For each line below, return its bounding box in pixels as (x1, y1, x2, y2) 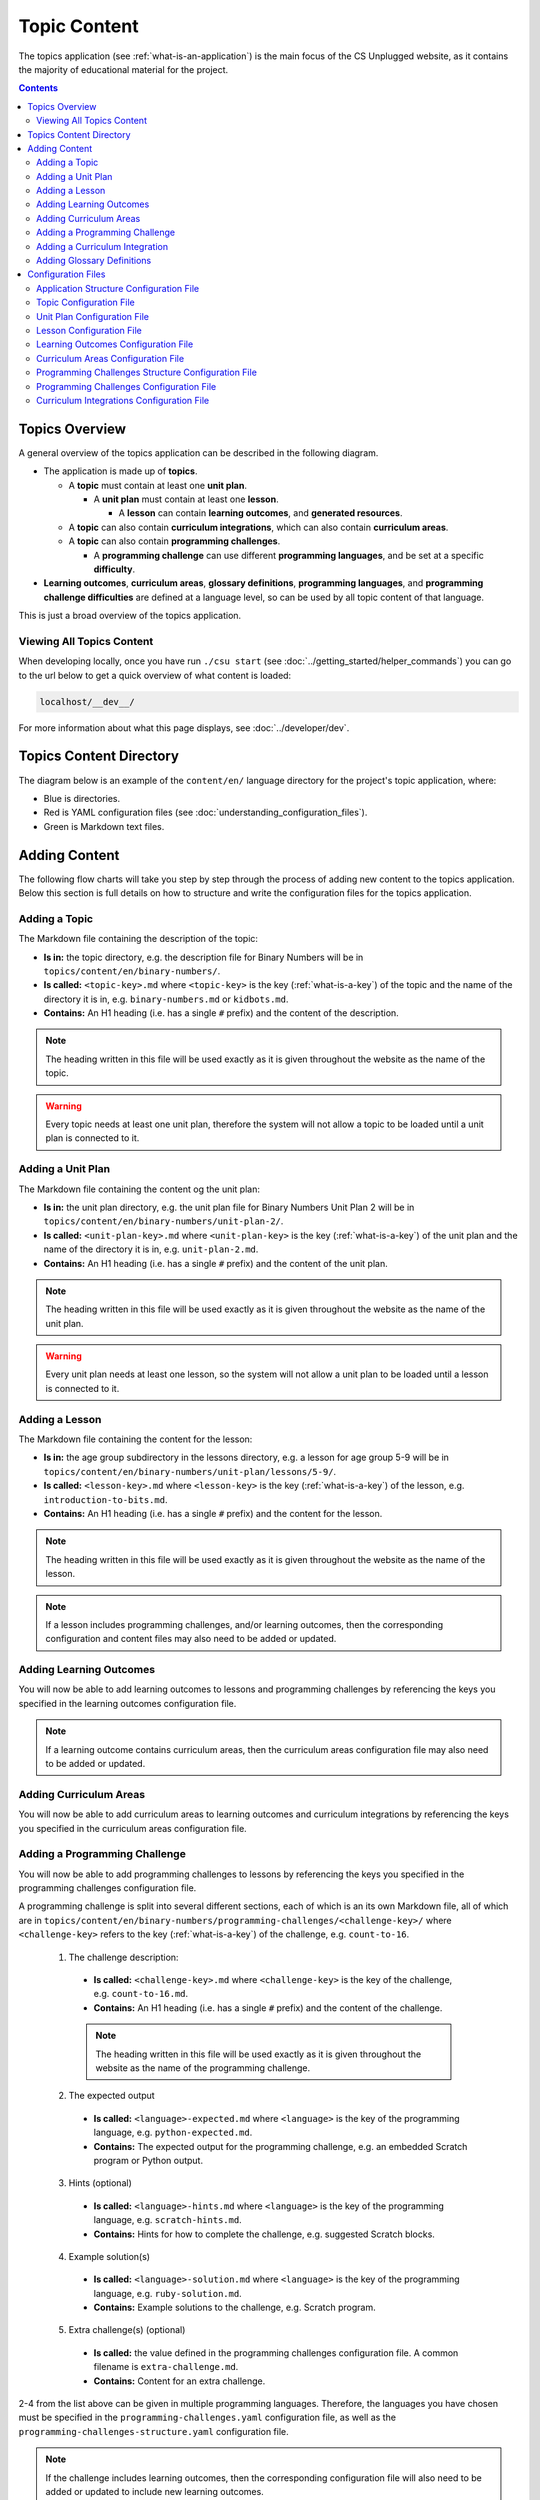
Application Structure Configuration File (36, 282, 200, 294)
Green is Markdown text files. (43, 820, 165, 832)
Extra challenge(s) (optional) (68, 2324, 186, 2336)
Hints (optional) (68, 2177, 132, 2189)
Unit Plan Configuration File (36, 310, 150, 322)
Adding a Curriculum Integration (36, 240, 169, 252)
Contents (18, 82, 59, 94)
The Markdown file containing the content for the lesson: (18, 1433, 253, 1445)
